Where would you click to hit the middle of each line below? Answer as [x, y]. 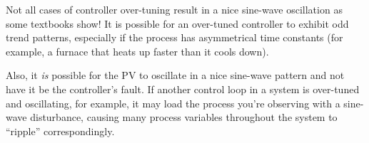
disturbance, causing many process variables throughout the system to [184, 117]
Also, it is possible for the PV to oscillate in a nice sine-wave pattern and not [175, 75]
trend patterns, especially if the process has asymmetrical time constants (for [175, 37]
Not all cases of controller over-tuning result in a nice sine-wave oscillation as [174, 9]
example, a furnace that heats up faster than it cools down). [137, 51]
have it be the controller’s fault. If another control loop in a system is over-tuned [183, 89]
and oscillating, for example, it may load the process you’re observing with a [173, 103]
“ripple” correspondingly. [60, 131]
